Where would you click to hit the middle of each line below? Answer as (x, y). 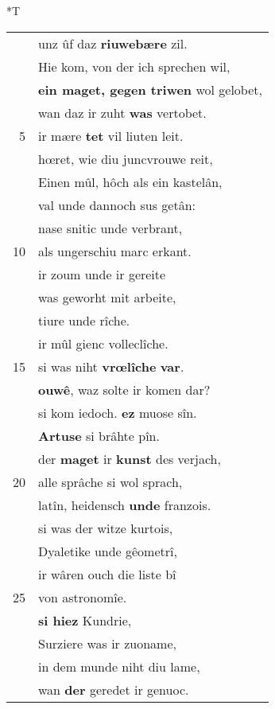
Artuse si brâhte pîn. (99, 435)
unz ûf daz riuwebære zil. (113, 43)
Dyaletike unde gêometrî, (108, 551)
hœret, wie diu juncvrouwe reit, (126, 158)
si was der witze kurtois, (106, 528)
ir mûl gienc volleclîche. (103, 343)
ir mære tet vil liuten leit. (111, 135)
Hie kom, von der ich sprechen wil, (134, 66)
